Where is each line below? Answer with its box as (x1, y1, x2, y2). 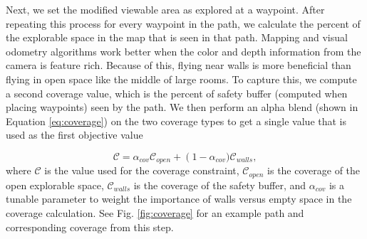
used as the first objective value (6, 127, 143, 142)
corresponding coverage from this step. (6, 219, 174, 234)
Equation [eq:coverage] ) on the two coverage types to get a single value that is (6, 113, 347, 128)
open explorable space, (6, 177, 104, 192)
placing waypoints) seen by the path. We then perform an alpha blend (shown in (6, 100, 358, 115)
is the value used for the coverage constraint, (44, 163, 239, 178)
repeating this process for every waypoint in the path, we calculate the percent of (6, 16, 361, 31)
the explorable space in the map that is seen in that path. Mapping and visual (6, 30, 348, 45)
